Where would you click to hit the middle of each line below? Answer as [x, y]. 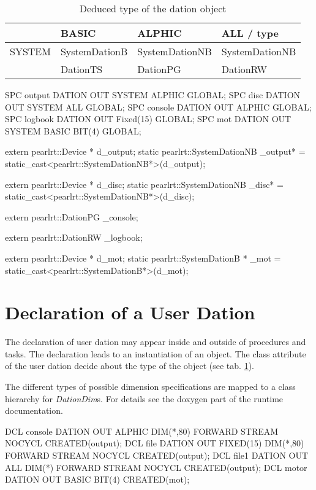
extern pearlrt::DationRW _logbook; [74, 237]
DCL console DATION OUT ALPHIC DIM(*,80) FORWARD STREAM [142, 431]
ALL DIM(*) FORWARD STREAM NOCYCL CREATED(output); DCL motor [156, 467]
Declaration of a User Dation [130, 312]
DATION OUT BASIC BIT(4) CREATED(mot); [97, 479]
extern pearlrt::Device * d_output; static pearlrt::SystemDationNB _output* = [155, 151]
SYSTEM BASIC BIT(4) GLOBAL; [73, 130]
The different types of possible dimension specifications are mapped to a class [150, 387]
